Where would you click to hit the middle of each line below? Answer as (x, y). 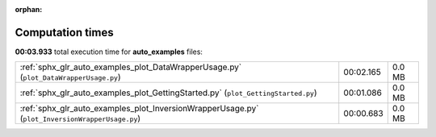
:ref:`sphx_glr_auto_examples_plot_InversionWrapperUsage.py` (139, 109)
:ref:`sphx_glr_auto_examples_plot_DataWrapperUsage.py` (131, 67)
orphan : (29, 9)
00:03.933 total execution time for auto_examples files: (109, 52)
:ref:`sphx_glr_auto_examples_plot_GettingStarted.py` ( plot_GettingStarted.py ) (168, 93)
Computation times (64, 32)
